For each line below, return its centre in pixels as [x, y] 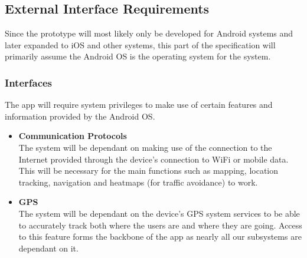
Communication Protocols [73, 136]
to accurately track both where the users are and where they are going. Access [160, 225]
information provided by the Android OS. [80, 116]
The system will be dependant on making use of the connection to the [145, 147]
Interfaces [29, 82]
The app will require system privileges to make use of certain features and [139, 105]
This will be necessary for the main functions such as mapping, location [148, 171]
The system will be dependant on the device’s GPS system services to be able [159, 213]
